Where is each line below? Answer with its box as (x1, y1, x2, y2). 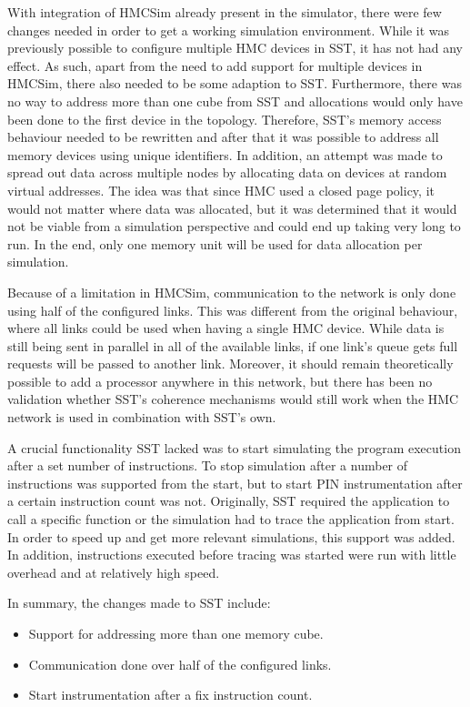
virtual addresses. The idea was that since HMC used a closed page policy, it (7, 180, 435, 199)
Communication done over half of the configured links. (28, 654, 332, 673)
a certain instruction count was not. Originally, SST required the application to (7, 491, 450, 510)
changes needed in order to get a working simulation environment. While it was (7, 20, 450, 39)
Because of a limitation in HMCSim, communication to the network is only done (7, 282, 456, 301)
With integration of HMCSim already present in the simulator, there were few (7, 3, 442, 21)
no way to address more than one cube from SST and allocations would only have (7, 91, 463, 110)
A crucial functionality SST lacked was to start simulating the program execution (7, 438, 461, 457)
